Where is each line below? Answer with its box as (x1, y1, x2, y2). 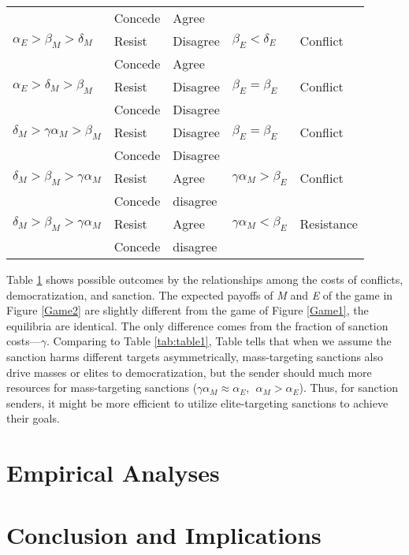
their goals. (6, 410, 60, 426)
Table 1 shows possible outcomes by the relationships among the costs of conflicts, (6, 271, 403, 287)
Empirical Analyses (6, 456, 220, 489)
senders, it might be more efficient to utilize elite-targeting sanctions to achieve (6, 394, 389, 411)
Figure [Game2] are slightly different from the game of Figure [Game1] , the (6, 302, 369, 318)
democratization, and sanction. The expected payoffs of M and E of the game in (6, 286, 393, 303)
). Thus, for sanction (299, 379, 398, 396)
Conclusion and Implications (6, 518, 322, 550)
